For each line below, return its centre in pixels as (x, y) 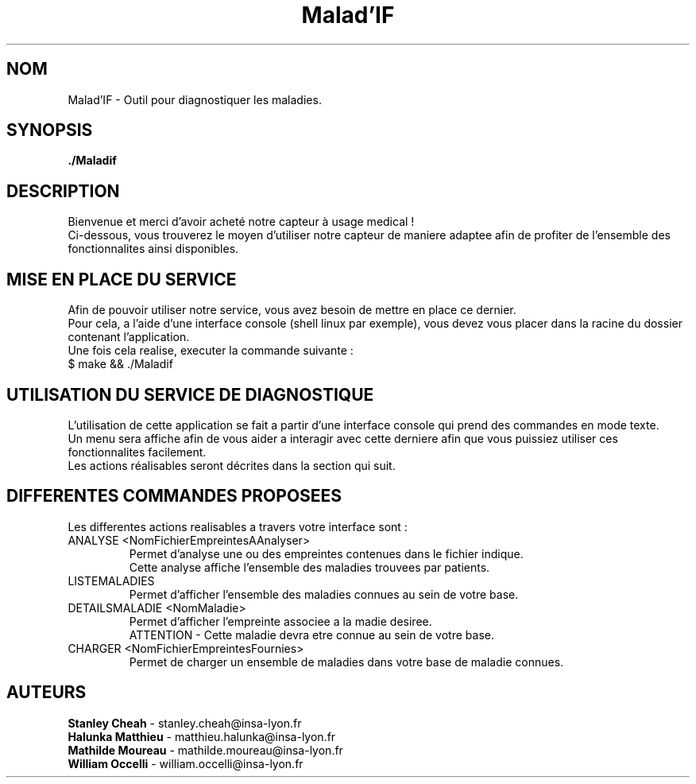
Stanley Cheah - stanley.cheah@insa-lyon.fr (185, 723)
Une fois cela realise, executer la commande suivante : (211, 351)
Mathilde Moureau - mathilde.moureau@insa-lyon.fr (205, 750)
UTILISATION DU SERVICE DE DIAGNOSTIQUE (190, 394)
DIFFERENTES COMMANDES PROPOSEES (174, 496)
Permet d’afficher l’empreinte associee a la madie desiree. (280, 621)
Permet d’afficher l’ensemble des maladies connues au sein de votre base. (324, 594)
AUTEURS (46, 693)
